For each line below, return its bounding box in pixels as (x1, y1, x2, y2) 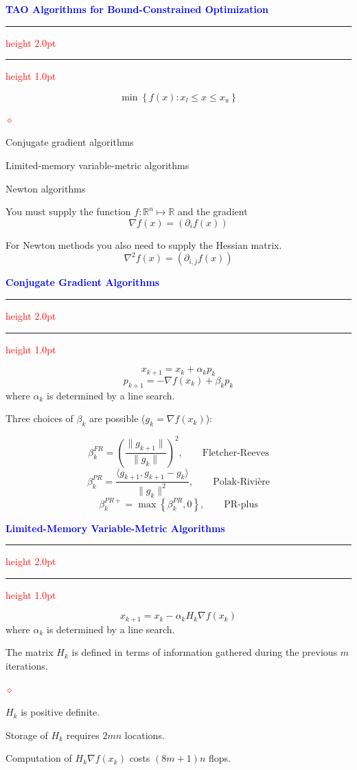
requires (66, 727, 100, 742)
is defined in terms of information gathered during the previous (71, 645, 338, 659)
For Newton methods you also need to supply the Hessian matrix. (5, 237, 282, 252)
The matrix (5, 645, 54, 659)
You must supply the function (5, 204, 131, 219)
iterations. (5, 659, 48, 672)
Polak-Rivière (213, 476, 270, 487)
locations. (124, 727, 165, 742)
